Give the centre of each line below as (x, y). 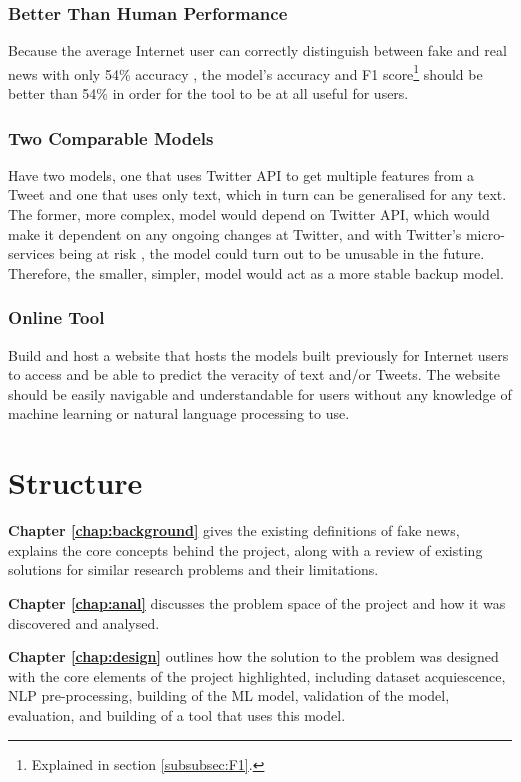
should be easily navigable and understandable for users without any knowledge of (260, 393)
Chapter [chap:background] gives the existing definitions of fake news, (234, 530)
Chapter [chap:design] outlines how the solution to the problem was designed (253, 656)
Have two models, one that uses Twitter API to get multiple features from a (241, 174)
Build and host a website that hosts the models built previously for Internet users (258, 354)
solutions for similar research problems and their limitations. (193, 569)
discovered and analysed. (84, 622)
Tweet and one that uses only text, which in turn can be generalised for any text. (257, 194)
